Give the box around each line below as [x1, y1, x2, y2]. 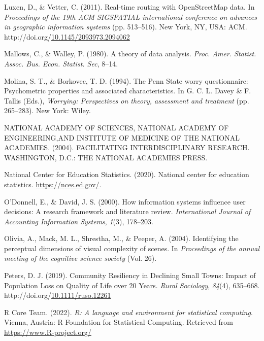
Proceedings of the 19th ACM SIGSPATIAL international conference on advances [4, 11, 257, 22]
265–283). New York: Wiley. [4, 105, 91, 116]
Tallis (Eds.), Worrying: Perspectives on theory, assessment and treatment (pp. [4, 95, 249, 106]
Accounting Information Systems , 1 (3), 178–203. [4, 216, 153, 226]
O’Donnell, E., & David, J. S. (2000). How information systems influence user [4, 196, 246, 207]
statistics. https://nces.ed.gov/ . [4, 179, 102, 189]
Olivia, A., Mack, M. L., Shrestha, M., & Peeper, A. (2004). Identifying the [4, 233, 239, 244]
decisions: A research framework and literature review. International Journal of [4, 206, 251, 217]
